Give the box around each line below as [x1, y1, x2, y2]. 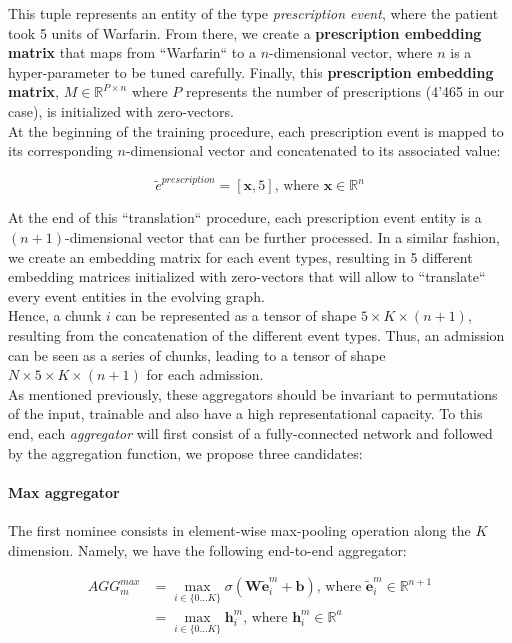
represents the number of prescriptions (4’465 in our [186, 81, 505, 102]
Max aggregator [8, 481, 120, 502]
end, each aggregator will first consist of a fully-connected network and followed [8, 423, 493, 443]
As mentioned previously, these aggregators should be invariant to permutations [8, 383, 498, 404]
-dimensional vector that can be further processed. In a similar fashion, [65, 227, 500, 248]
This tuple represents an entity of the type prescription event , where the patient [8, 3, 499, 23]
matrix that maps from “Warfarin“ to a [8, 42, 256, 63]
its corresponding [8, 140, 113, 161]
